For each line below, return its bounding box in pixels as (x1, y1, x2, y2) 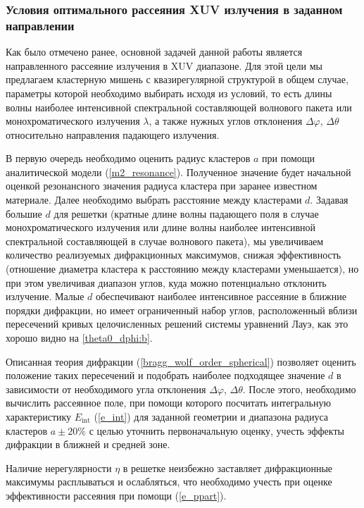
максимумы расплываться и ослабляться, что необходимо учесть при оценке (6, 474, 332, 489)
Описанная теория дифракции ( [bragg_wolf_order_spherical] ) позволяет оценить (6, 354, 356, 368)
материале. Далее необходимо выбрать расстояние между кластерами (6, 192, 302, 207)
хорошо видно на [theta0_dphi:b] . (6, 330, 153, 345)
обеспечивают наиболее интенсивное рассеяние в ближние (96, 289, 346, 304)
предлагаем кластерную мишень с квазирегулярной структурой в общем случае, (6, 72, 349, 87)
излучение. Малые (6, 289, 84, 304)
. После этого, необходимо (242, 381, 356, 396)
